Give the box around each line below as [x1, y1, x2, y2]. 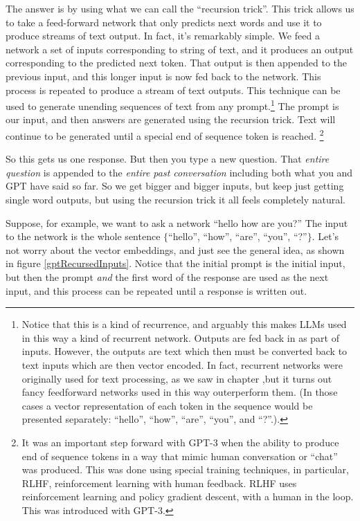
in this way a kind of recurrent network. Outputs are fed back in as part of [21, 330, 340, 345]
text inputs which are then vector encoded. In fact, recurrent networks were [21, 357, 343, 372]
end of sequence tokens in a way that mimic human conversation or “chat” [21, 448, 338, 463]
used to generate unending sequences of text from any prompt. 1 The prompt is [6, 97, 339, 113]
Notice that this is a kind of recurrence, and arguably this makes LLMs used [21, 317, 347, 331]
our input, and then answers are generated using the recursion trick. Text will [6, 112, 336, 127]
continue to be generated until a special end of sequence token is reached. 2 [6, 127, 324, 143]
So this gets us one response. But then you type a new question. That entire [6, 152, 330, 166]
